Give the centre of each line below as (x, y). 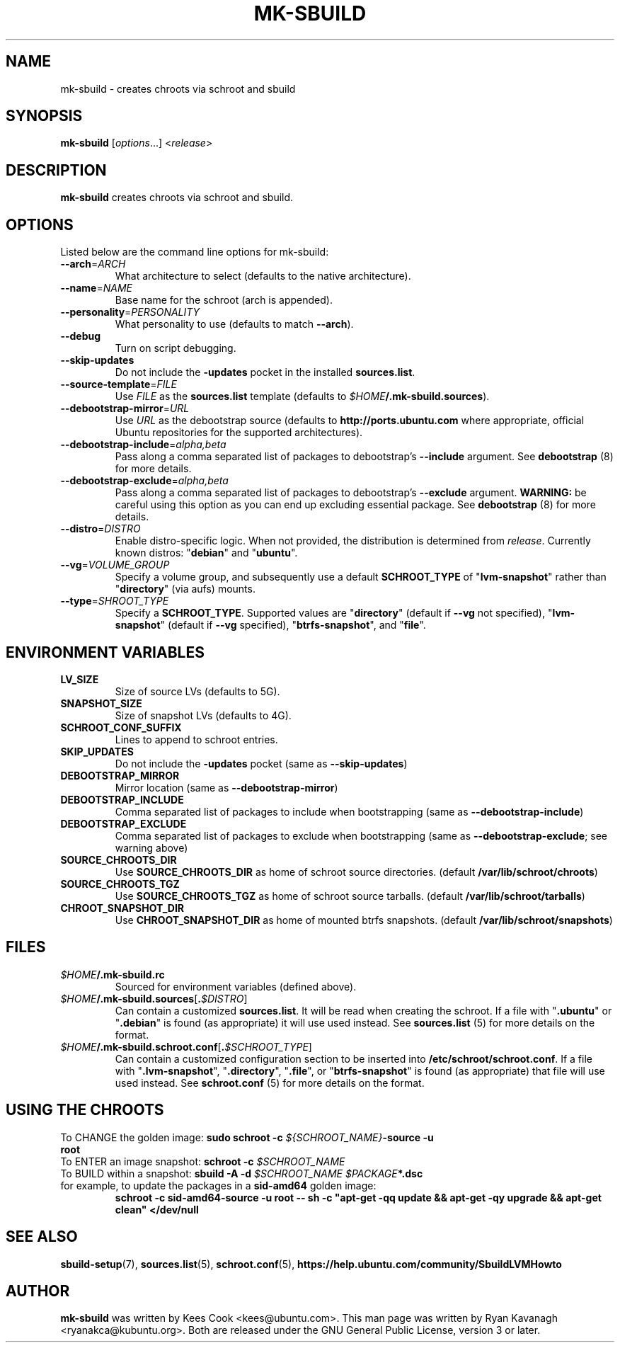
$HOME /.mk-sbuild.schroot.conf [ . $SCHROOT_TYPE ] (186, 1046)
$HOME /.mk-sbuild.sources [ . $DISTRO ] (154, 998)
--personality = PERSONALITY (130, 312)
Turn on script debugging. (176, 348)
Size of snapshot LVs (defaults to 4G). (203, 715)
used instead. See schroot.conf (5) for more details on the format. (270, 1083)
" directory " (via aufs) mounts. (185, 589)
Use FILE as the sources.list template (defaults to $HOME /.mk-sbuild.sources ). (302, 396)
